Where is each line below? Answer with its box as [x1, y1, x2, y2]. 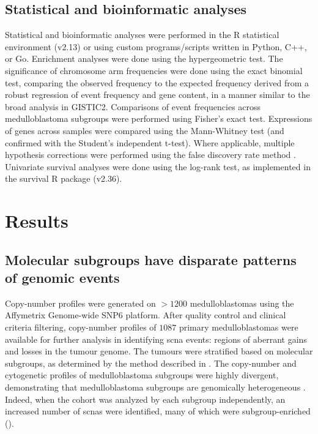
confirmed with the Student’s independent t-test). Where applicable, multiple [5, 136, 295, 149]
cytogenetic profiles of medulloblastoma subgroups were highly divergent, [5, 369, 279, 381]
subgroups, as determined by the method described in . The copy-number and [5, 356, 297, 369]
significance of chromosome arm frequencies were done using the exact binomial [5, 64, 303, 77]
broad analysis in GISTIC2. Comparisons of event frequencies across [5, 100, 261, 113]
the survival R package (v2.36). [5, 172, 122, 185]
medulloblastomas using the [190, 296, 294, 309]
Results [5, 208, 68, 233]
